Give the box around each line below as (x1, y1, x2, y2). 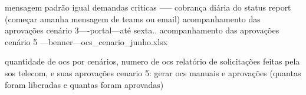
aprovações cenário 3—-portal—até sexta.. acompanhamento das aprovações (5, 24, 279, 36)
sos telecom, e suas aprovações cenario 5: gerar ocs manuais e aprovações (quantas (5, 66, 301, 79)
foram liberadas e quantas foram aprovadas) (5, 78, 164, 90)
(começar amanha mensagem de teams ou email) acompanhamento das (5, 12, 261, 25)
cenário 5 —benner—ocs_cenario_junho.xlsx (5, 35, 168, 48)
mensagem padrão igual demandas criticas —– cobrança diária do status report (5, 1, 291, 13)
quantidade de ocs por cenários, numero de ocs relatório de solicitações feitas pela (5, 55, 300, 67)
